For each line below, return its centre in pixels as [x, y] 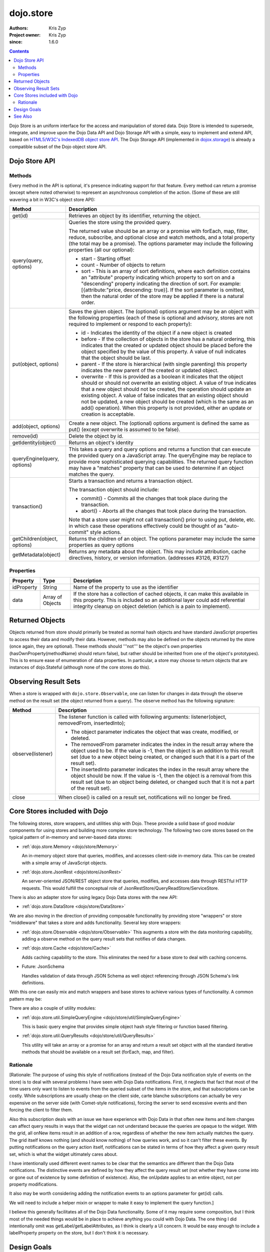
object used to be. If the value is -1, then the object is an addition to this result [162, 751]
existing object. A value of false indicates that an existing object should [165, 396]
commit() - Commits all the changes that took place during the [154, 498]
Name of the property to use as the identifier [126, 587]
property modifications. [33, 1184]
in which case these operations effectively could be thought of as [146, 526]
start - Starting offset [106, 259]
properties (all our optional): [101, 250]
